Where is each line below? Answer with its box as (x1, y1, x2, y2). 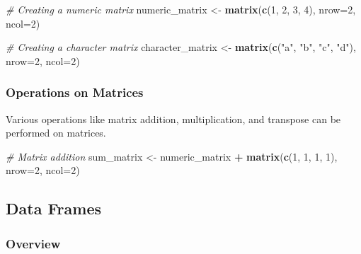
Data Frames (6, 197, 102, 219)
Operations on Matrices (6, 83, 144, 101)
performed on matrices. (6, 125, 106, 140)
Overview (6, 234, 61, 252)
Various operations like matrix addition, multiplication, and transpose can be (6, 111, 341, 126)
